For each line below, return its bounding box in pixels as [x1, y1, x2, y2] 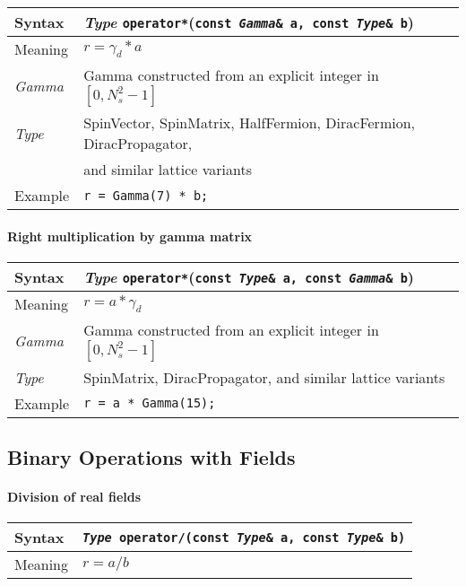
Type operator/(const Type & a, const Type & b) [82, 529, 406, 545]
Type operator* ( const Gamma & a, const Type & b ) [83, 12, 414, 32]
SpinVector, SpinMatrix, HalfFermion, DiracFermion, [83, 112, 416, 133]
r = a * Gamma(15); [83, 396, 216, 411]
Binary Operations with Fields [7, 443, 296, 471]
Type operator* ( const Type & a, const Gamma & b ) [83, 266, 414, 287]
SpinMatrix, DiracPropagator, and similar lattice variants [83, 366, 445, 388]
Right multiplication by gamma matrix [7, 226, 253, 245]
